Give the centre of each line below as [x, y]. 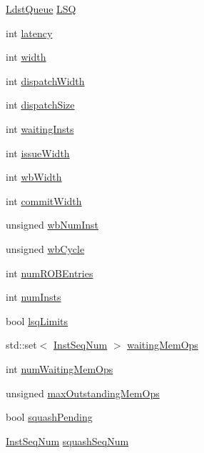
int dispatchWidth [45, 80]
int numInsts [34, 297]
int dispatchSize [40, 105]
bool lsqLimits [37, 320]
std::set [21, 345]
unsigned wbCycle [45, 248]
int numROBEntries [50, 273]
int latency [29, 33]
